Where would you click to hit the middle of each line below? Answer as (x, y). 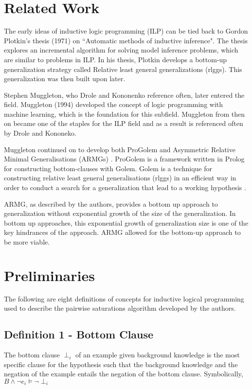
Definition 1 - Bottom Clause (79, 334)
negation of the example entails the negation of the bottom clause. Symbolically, (124, 374)
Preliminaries (49, 275)
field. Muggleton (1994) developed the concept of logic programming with (114, 104)
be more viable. (27, 242)
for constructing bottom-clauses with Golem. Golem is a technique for (108, 168)
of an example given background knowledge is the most (157, 355)
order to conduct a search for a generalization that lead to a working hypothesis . (125, 187)
